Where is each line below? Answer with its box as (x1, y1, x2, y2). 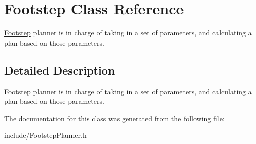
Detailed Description (4, 62, 115, 78)
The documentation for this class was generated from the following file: (4, 113, 225, 123)
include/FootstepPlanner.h (4, 130, 87, 140)
